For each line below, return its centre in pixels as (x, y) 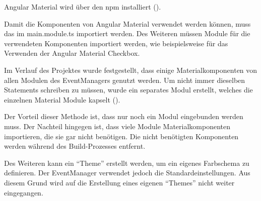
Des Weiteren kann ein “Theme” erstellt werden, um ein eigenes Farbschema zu (127, 163)
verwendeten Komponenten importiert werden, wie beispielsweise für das (116, 43)
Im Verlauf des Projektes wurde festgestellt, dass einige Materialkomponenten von (131, 70)
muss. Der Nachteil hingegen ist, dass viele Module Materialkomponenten (117, 126)
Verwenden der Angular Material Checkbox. (72, 53)
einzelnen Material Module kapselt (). (62, 99)
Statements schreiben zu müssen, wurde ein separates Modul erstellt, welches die (128, 90)
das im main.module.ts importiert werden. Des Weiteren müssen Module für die (127, 33)
